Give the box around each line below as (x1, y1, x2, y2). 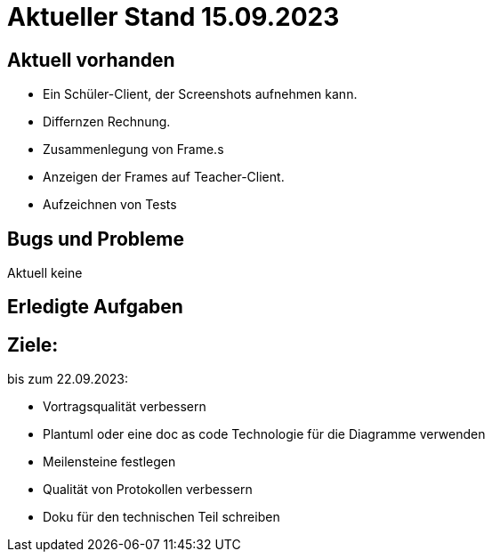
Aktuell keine (7, 265, 83, 281)
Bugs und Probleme (7, 227, 184, 250)
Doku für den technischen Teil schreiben (43, 509, 280, 525)
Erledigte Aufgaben (7, 296, 183, 319)
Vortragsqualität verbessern (43, 399, 206, 415)
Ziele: (7, 333, 59, 356)
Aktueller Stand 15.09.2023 (7, 2, 340, 32)
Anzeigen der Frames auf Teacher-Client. (43, 169, 285, 185)
